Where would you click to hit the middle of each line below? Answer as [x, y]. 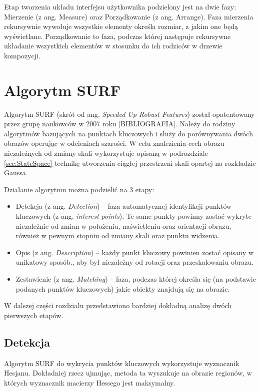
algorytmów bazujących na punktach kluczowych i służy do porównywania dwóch [128, 133]
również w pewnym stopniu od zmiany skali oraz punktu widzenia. [118, 235]
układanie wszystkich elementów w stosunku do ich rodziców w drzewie [113, 46]
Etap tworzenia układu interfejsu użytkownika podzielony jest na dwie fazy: [120, 6]
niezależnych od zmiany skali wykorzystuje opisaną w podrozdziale [106, 153]
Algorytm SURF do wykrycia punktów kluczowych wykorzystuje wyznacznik [122, 363]
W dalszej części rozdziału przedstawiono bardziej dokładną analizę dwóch [118, 305]
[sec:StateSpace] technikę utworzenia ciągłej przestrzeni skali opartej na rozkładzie [130, 163]
